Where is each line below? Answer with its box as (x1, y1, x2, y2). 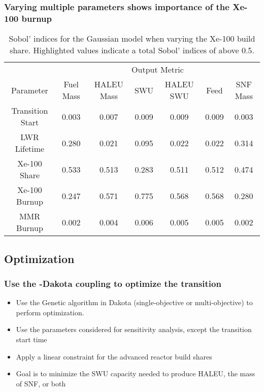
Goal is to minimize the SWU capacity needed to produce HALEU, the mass (16, 368, 255, 379)
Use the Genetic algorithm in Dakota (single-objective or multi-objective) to (16, 297, 253, 308)
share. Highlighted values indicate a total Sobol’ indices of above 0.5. (10, 44, 254, 56)
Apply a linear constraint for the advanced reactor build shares (16, 351, 212, 362)
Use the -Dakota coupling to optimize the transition (4, 277, 221, 289)
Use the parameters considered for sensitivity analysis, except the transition (16, 324, 252, 335)
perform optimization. (16, 307, 84, 317)
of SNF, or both (16, 378, 66, 388)
